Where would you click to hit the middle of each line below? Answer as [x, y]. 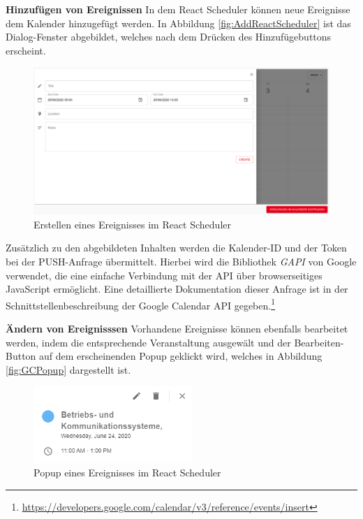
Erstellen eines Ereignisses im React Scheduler [132, 224]
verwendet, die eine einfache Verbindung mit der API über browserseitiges [164, 275]
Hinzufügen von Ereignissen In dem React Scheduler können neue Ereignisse [178, 9]
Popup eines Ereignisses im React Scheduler [127, 473]
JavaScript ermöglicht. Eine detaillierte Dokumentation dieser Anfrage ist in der [177, 289]
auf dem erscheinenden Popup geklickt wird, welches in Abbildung [181, 356]
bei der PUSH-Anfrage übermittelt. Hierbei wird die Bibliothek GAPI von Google [181, 261]
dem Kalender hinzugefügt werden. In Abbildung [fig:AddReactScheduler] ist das [178, 23]
